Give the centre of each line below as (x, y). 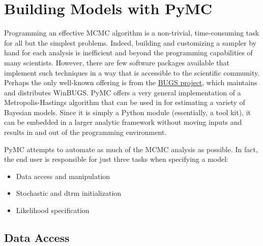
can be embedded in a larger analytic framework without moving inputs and (123, 122)
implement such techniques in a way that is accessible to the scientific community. (132, 72)
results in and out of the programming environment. (85, 132)
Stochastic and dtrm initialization (69, 193)
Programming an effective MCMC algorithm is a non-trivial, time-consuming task (132, 33)
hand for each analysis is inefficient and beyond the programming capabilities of (128, 52)
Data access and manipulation (63, 176)
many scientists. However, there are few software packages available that (117, 62)
